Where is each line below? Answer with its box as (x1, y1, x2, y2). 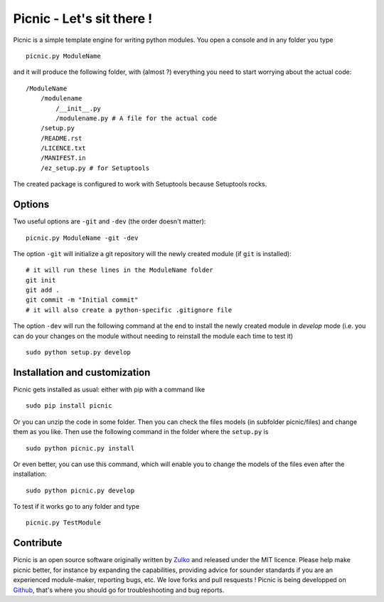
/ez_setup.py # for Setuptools (40, 164, 150, 172)
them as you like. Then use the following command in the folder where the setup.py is (13, 428, 269, 436)
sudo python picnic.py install (26, 444, 135, 452)
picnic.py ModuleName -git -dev (26, 233, 139, 242)
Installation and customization (13, 366, 151, 379)
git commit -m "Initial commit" (26, 296, 139, 304)
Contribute (13, 537, 63, 549)
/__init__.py (55, 104, 101, 112)
